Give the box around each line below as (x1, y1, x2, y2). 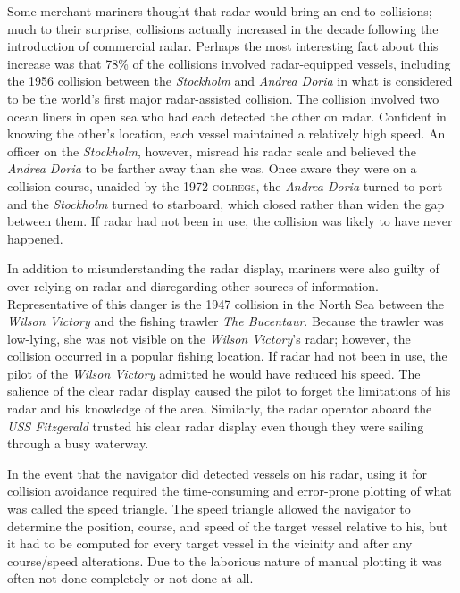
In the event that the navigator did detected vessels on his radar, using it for (7, 464, 427, 482)
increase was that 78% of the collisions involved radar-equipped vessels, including (7, 54, 451, 72)
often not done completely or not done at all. (7, 569, 254, 588)
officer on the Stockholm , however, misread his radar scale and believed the (7, 141, 416, 160)
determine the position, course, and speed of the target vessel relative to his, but (7, 516, 448, 535)
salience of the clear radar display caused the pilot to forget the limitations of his (7, 381, 451, 400)
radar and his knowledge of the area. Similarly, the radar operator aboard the (7, 399, 432, 418)
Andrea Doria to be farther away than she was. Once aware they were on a (7, 159, 417, 178)
